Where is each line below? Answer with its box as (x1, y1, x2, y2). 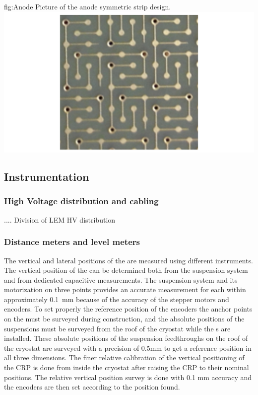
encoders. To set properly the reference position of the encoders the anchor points (4, 304, 253, 314)
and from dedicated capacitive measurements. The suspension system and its (4, 274, 238, 285)
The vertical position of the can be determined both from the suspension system (4, 265, 248, 275)
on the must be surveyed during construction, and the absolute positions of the (4, 314, 245, 324)
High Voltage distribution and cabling (4, 195, 159, 207)
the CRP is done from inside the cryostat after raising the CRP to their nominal (4, 362, 249, 373)
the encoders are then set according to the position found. (4, 382, 180, 392)
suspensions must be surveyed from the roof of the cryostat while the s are (4, 323, 231, 333)
